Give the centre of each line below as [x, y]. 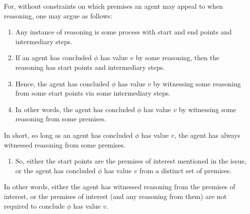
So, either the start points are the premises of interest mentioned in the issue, [131, 161]
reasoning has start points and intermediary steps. [90, 67]
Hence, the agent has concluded [62, 83]
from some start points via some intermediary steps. [93, 93]
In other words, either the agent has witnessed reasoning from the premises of [120, 187]
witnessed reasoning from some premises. [65, 144]
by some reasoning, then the [177, 58]
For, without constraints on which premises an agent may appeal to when [114, 6]
